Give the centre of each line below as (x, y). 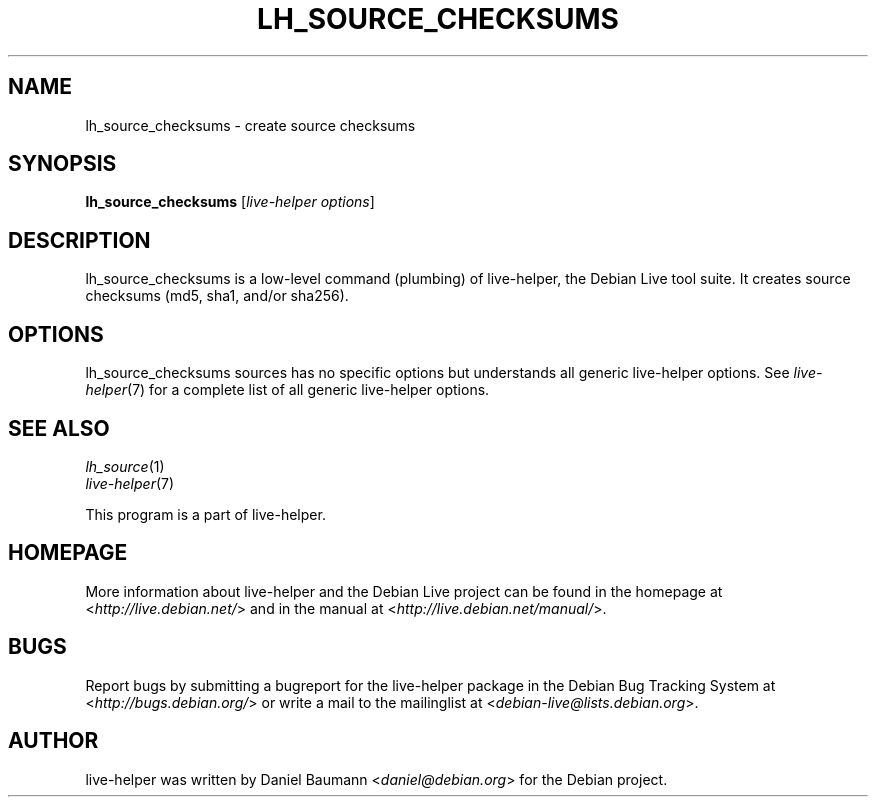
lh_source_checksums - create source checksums (250, 125)
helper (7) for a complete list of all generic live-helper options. (287, 390)
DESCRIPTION (79, 240)
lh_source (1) (125, 466)
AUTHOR (53, 741)
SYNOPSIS (62, 164)
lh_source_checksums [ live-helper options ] (230, 202)
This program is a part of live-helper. (205, 514)
